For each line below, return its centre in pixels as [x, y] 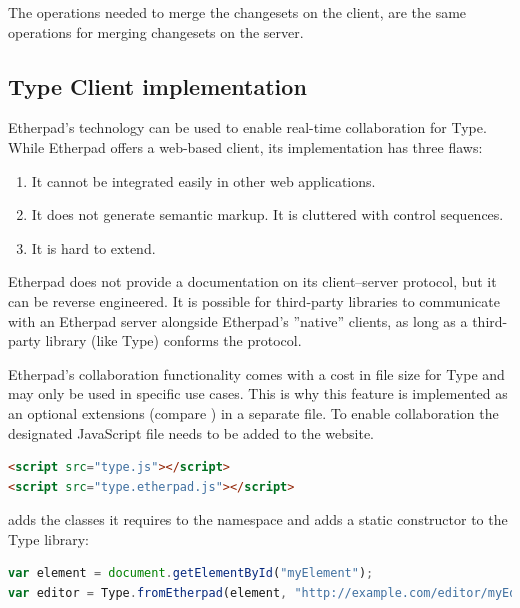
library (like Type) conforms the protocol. [173, 340]
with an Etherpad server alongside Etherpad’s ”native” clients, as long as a [238, 320]
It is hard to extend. [93, 247]
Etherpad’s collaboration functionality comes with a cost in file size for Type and [256, 373]
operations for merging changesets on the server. [156, 31]
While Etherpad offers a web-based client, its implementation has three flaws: [245, 146]
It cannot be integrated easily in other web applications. [203, 180]
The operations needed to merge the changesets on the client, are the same [237, 12]
